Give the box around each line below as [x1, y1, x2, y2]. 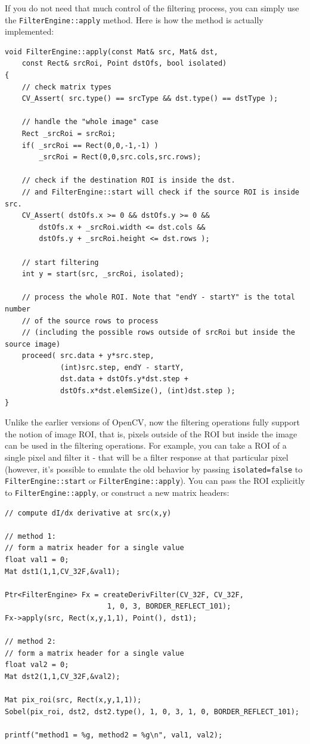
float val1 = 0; [5, 555, 69, 564]
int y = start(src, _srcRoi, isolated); [21, 270, 184, 279]
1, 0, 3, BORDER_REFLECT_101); [107, 602, 231, 611]
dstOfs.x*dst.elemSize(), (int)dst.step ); [60, 387, 235, 396]
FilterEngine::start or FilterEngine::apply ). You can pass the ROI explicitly [5, 474, 305, 487]
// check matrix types [21, 82, 111, 91]
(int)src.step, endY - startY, [60, 363, 184, 372]
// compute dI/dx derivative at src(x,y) [5, 508, 172, 517]
